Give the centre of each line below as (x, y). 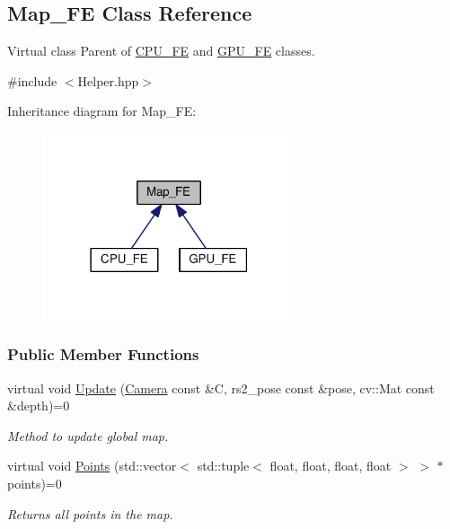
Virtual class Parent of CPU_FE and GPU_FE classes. (161, 51)
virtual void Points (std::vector (92, 466)
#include (32, 80)
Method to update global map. (88, 435)
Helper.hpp (108, 80)
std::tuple (223, 466)
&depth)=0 (39, 406)
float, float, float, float (331, 466)
